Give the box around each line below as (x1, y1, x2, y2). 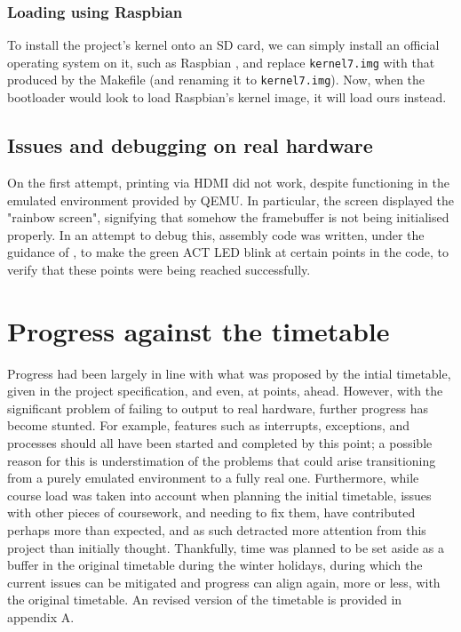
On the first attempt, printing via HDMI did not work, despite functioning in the (7, 172, 449, 191)
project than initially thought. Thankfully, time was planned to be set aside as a (7, 538, 444, 556)
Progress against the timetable (7, 312, 390, 348)
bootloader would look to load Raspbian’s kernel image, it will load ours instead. (7, 88, 447, 107)
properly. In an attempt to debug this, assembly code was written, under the (7, 225, 425, 244)
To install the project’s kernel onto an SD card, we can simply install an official (7, 36, 440, 54)
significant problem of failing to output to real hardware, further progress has (7, 398, 428, 417)
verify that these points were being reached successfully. (7, 260, 311, 278)
